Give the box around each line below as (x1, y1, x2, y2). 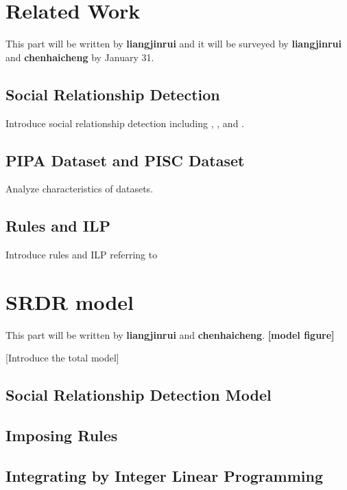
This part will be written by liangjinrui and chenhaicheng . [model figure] (5, 327, 335, 342)
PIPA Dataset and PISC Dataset (5, 149, 245, 170)
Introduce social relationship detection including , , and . (5, 115, 244, 130)
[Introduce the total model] (5, 350, 119, 365)
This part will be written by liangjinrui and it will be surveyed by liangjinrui (5, 36, 342, 51)
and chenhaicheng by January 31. (5, 49, 154, 64)
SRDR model (5, 287, 134, 315)
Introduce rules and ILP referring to (5, 247, 158, 262)
